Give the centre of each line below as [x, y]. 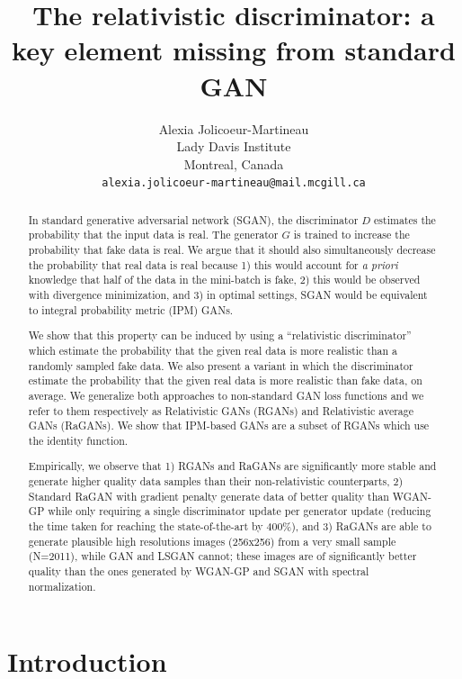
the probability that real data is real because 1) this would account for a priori [213, 264]
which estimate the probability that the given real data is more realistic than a [213, 350]
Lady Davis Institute [234, 146]
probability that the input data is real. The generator [153, 235]
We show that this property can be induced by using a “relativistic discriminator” [220, 335]
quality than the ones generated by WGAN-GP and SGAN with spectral [199, 570]
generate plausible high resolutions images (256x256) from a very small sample [212, 541]
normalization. [62, 586]
